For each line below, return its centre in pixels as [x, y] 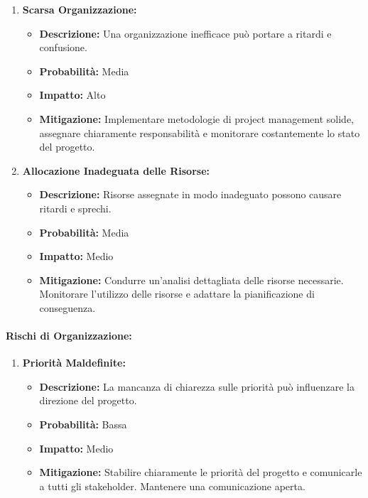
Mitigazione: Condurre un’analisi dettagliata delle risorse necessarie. [191, 280]
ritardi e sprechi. [75, 208]
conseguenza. [67, 307]
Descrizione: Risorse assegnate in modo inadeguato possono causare [190, 194]
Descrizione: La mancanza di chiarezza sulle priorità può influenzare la [197, 386]
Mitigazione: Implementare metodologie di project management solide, [196, 118]
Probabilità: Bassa [83, 424]
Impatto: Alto [72, 95]
